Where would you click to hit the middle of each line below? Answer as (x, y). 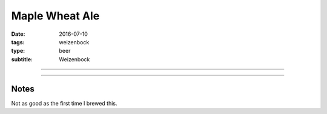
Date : (18, 34)
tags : (18, 42)
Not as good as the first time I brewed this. (64, 103)
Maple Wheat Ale (55, 16)
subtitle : (22, 59)
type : (18, 51)
